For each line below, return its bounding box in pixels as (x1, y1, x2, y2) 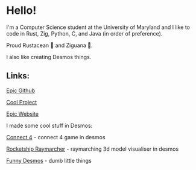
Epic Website (6, 110, 39, 118)
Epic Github (6, 87, 35, 94)
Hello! (6, 4, 37, 17)
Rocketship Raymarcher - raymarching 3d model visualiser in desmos (6, 145, 179, 153)
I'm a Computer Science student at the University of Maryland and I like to (6, 24, 190, 31)
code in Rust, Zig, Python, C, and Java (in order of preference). (6, 30, 163, 37)
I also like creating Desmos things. (6, 53, 92, 60)
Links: (6, 71, 30, 81)
